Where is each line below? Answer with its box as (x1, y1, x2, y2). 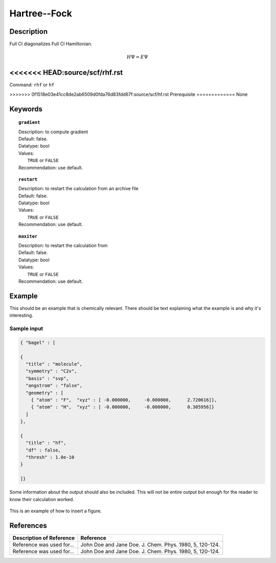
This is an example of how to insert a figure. (9, 508, 102, 514)
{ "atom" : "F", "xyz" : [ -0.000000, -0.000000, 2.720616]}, (31, 397, 217, 403)
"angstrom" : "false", (26, 383, 83, 389)
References (9, 521, 47, 530)
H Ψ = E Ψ (127, 54, 148, 60)
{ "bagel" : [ (20, 340, 56, 345)
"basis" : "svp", (26, 376, 69, 381)
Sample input (9, 325, 43, 332)
